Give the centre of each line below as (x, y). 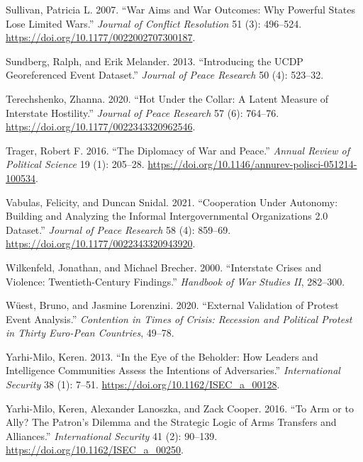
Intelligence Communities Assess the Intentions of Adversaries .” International (173, 370)
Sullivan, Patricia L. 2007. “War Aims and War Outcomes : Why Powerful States (181, 9)
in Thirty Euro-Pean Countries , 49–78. (90, 333)
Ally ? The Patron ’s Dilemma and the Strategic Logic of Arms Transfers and (171, 422)
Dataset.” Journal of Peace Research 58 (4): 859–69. (118, 229)
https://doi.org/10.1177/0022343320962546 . (101, 126)
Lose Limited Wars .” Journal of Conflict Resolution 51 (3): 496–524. (154, 23)
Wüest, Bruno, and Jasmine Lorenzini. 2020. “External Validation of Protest (172, 305)
